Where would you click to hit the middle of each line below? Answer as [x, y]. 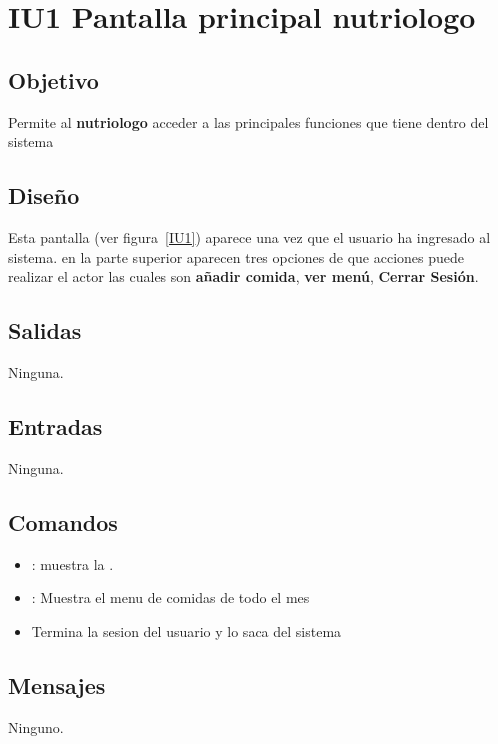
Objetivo [53, 79]
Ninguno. [36, 726]
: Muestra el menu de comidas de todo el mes [170, 597]
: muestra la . [72, 563]
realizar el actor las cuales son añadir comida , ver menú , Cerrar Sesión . [243, 276]
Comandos [63, 521]
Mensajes [57, 684]
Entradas [55, 425]
